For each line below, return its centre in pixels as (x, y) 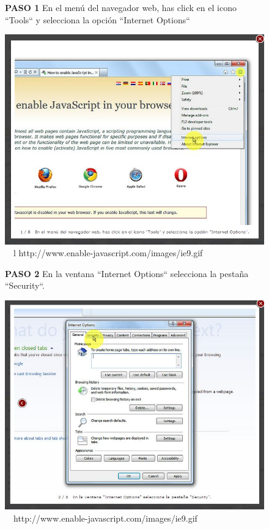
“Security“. (25, 285)
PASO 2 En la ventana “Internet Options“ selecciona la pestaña (127, 273)
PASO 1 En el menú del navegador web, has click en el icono (121, 7)
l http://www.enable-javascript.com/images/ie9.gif (108, 253)
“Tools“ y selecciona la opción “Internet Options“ (98, 19)
